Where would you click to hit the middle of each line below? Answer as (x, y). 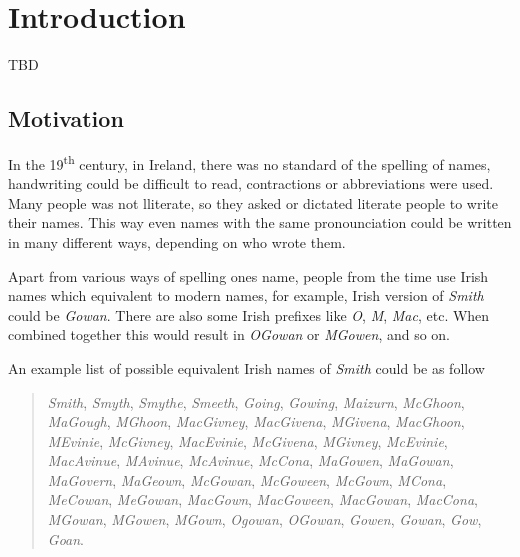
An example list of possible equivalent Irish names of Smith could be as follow (246, 367)
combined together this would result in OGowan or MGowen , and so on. (229, 334)
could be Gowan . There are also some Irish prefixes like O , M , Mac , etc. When (249, 314)
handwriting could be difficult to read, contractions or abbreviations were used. (251, 183)
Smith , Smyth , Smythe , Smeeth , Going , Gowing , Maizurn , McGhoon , (256, 401)
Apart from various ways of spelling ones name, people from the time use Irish (248, 275)
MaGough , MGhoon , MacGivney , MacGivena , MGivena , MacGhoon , (256, 421)
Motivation (66, 118)
